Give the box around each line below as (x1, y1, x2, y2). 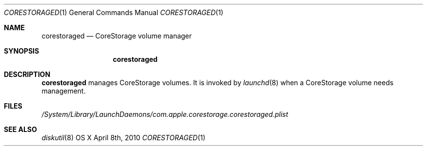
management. (41, 87, 86, 95)
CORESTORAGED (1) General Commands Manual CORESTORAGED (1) (4, 8, 224, 17)
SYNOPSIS (4, 47, 39, 55)
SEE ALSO (4, 125, 37, 133)
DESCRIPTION (4, 70, 51, 78)
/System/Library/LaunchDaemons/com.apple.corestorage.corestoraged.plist (41, 110, 289, 118)
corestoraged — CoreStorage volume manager (41, 32, 192, 40)
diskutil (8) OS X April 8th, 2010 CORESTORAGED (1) (41, 133, 206, 142)
